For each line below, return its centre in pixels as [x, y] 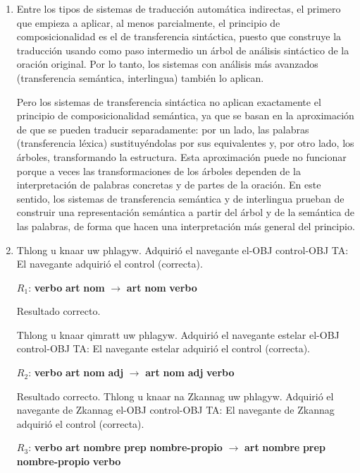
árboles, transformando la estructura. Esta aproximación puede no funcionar [181, 156]
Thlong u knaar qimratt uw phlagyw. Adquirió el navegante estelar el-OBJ [178, 334]
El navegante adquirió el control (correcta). [110, 264]
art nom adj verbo [190, 372]
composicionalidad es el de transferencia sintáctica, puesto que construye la [179, 36]
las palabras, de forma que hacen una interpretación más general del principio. [186, 226]
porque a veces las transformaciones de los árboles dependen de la [159, 170]
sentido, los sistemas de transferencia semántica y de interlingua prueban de [180, 198]
